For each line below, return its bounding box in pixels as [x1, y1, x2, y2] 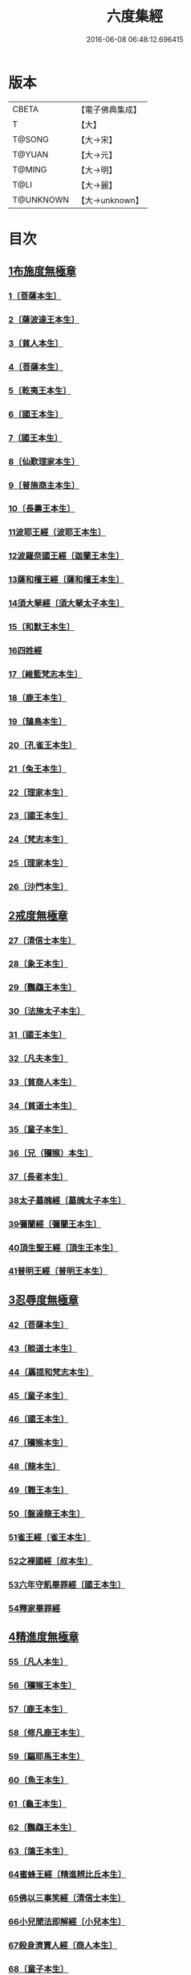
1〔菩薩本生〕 [8, 291, 62, 302]
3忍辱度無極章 [8, 1292, 79, 1306]
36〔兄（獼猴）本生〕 [8, 1147, 94, 1159]
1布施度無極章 [8, 264, 77, 278]
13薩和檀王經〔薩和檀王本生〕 [8, 574, 124, 585]
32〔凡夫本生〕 [8, 1053, 69, 1064]
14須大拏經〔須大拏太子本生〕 [8, 598, 124, 609]
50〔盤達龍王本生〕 [8, 1508, 86, 1520]
